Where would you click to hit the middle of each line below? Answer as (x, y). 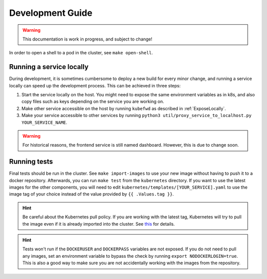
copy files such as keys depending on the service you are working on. (93, 102)
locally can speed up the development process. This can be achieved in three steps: (95, 85)
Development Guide (51, 13)
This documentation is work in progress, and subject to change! (88, 39)
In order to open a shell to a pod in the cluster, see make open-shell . (81, 53)
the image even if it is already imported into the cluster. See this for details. (99, 224)
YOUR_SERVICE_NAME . (44, 122)
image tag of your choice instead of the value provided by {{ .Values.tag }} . (91, 194)
